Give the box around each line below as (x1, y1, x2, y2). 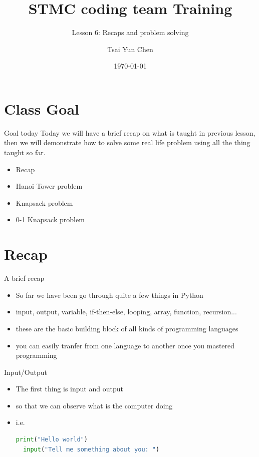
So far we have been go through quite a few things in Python (16, 289, 203, 300)
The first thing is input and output (16, 383, 123, 394)
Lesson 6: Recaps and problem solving (72, 27, 189, 38)
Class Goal (4, 98, 79, 119)
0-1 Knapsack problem (16, 214, 85, 225)
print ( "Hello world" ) (16, 436, 88, 443)
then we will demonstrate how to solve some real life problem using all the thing (4, 137, 250, 148)
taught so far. (4, 147, 46, 158)
